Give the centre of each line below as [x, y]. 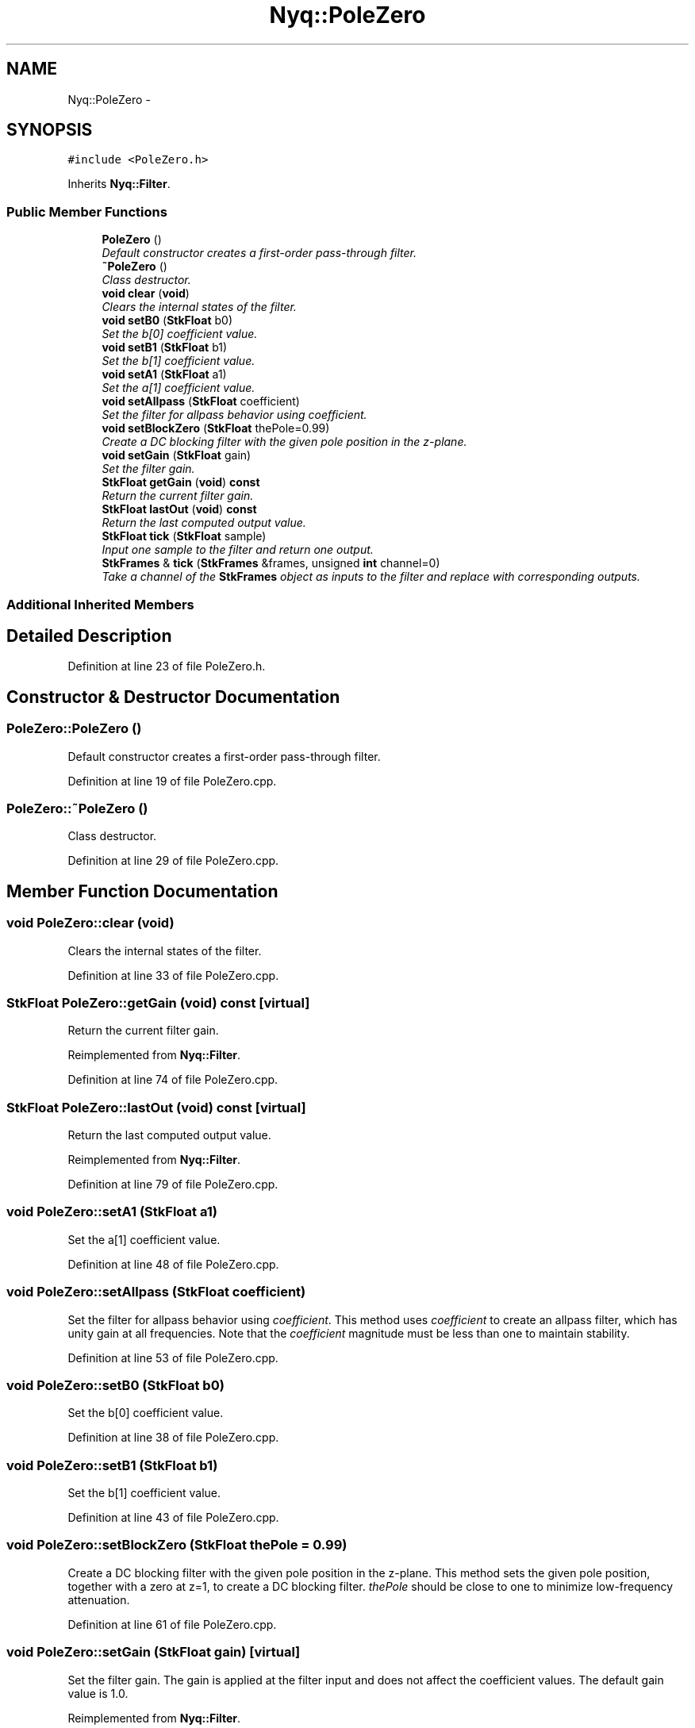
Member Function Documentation [142, 891]
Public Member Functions [87, 211]
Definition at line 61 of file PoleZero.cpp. [172, 1624]
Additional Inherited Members [100, 604]
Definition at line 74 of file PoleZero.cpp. [173, 1080]
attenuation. [99, 1599]
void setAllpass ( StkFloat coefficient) [201, 401]
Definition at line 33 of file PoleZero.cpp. [173, 975]
